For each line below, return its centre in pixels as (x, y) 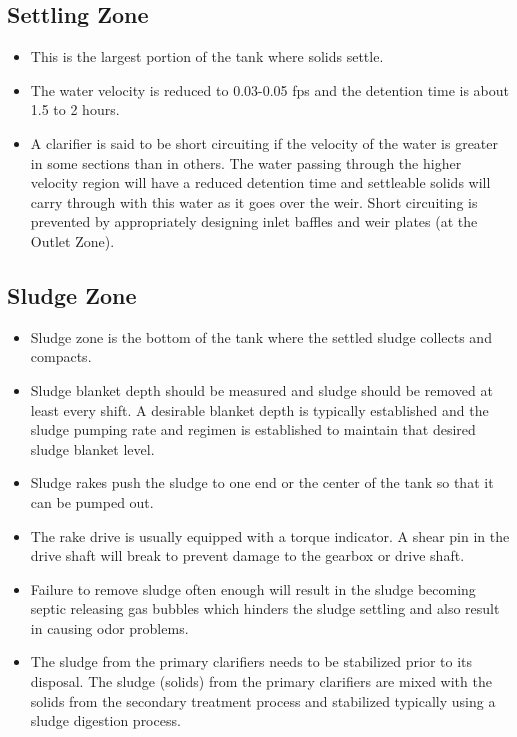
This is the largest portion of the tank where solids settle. (207, 56)
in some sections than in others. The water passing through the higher (246, 162)
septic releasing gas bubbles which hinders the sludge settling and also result (265, 608)
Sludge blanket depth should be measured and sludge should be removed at (261, 389)
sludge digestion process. (105, 720)
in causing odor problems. (109, 627)
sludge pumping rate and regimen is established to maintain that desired (253, 429)
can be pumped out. (92, 501)
